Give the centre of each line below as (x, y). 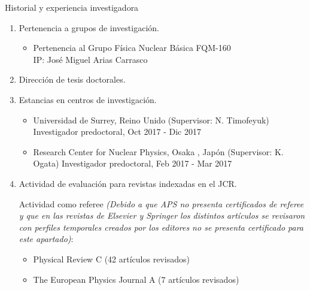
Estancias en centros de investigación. (88, 99)
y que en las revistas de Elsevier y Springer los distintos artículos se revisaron (162, 215)
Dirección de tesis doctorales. (72, 79)
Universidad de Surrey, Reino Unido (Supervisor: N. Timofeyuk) (151, 120)
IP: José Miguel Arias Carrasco (90, 59)
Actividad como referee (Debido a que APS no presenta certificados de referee (161, 203)
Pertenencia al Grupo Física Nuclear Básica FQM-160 (132, 48)
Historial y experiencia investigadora (72, 7)
